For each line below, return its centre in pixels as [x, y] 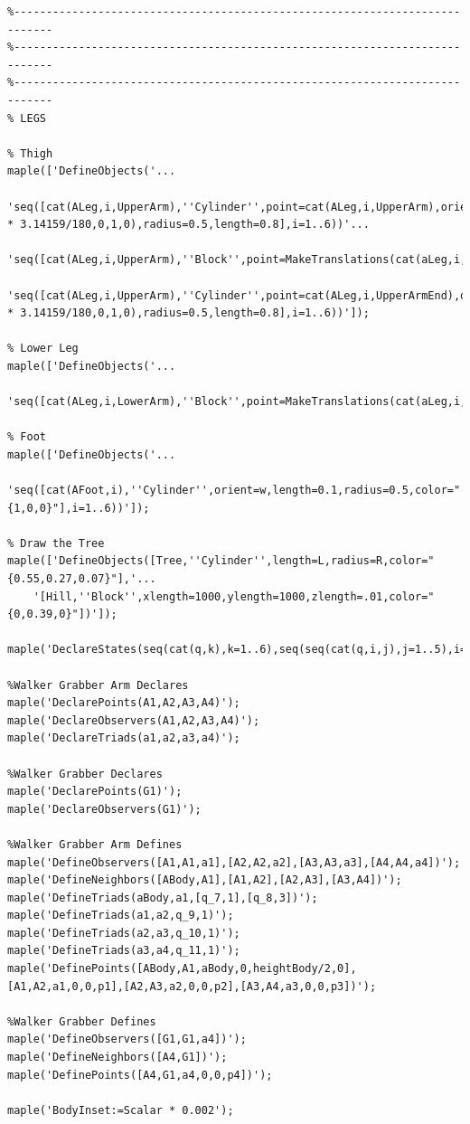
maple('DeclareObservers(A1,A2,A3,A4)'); [134, 720]
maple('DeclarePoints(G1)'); [95, 792]
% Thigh [30, 153]
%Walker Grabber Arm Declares [98, 685]
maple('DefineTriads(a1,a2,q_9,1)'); [121, 916]
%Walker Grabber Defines [82, 1021]
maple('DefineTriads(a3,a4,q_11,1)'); [124, 951]
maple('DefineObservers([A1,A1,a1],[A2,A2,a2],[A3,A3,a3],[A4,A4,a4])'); [234, 862]
